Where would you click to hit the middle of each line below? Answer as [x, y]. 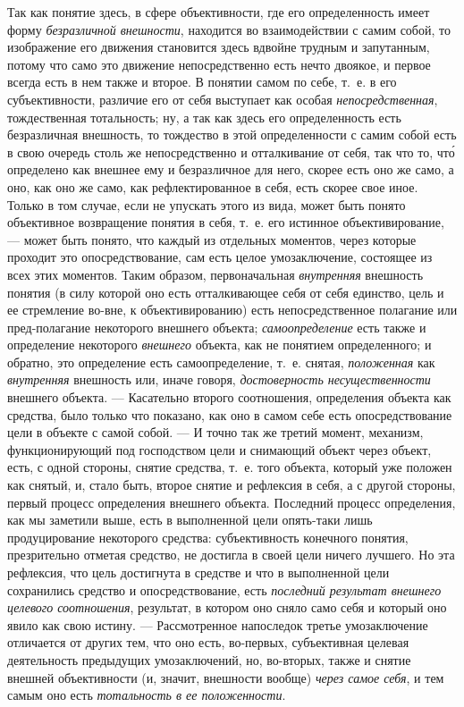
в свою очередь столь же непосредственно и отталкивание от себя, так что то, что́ [231, 151]
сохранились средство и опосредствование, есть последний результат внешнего [224, 589]
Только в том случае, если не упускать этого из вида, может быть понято [207, 204]
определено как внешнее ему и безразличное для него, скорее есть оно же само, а [231, 169]
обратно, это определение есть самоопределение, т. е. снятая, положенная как [221, 362]
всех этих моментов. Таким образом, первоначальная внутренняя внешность [215, 274]
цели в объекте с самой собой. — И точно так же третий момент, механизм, [215, 432]
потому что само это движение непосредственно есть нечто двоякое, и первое [219, 64]
